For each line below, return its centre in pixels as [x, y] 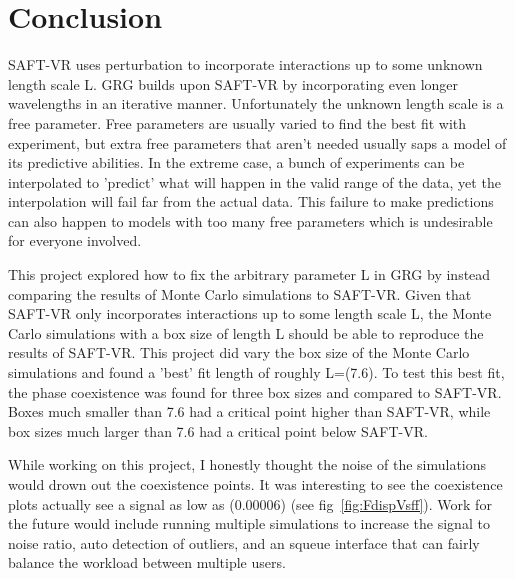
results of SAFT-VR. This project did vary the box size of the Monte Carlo [239, 352]
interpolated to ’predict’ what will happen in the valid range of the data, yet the [254, 181]
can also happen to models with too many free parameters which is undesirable [250, 220]
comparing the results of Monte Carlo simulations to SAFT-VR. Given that [240, 293]
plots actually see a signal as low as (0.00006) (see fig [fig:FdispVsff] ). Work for [250, 503]
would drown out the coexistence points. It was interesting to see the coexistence [255, 484]
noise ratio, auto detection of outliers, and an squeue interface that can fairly [244, 542]
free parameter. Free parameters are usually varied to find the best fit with [237, 122]
